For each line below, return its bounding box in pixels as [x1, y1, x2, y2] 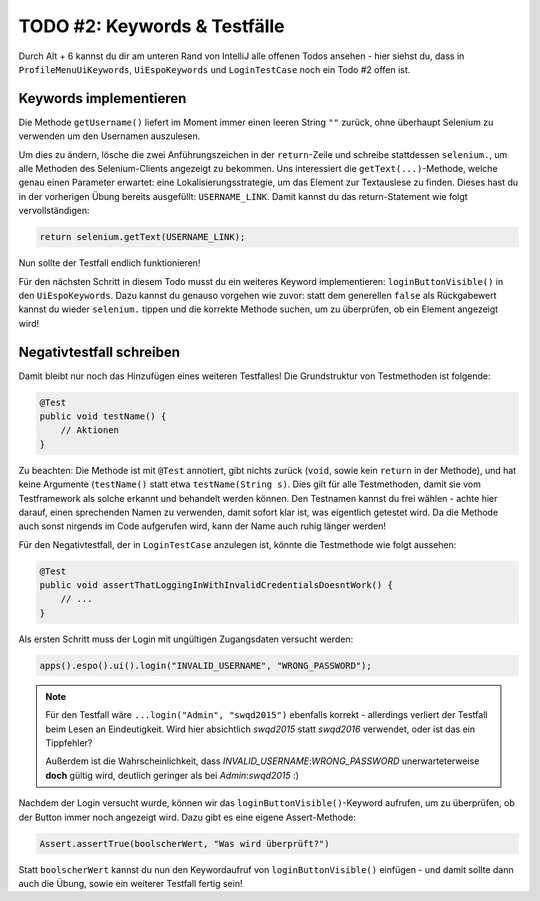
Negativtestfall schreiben [18, 343, 180, 360]
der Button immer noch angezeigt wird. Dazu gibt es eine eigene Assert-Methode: [18, 811, 357, 823]
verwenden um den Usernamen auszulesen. [18, 130, 201, 142]
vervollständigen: [18, 205, 90, 217]
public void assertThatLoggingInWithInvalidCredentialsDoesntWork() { [39, 580, 394, 591]
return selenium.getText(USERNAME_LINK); [39, 231, 246, 243]
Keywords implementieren [18, 90, 187, 107]
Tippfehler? [45, 737, 93, 749]
